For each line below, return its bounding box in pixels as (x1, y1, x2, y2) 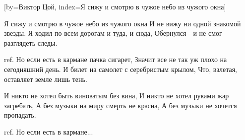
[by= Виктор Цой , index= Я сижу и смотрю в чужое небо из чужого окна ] (4, 1, 226, 11)
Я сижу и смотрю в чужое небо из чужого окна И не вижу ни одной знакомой (4, 18, 241, 28)
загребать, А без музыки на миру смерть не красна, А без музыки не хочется (4, 100, 237, 110)
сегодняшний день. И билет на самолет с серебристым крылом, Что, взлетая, (4, 64, 237, 74)
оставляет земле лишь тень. (4, 73, 87, 84)
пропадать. (4, 110, 36, 120)
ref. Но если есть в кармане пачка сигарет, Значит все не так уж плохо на (4, 54, 227, 65)
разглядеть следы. (4, 37, 58, 48)
